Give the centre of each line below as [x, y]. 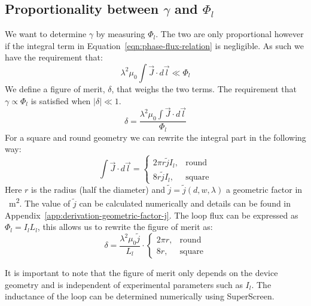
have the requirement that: [54, 57]
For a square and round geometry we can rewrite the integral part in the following [155, 137]
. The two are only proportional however [230, 34]
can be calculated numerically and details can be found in [185, 203]
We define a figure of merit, [55, 88]
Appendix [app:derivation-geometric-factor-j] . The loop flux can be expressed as [152, 215]
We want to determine [46, 34]
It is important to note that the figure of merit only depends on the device [141, 273]
